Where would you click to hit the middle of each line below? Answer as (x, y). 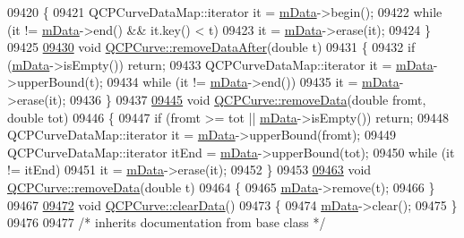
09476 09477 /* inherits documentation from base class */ (167, 222)
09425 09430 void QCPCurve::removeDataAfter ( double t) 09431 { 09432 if (211, 47)
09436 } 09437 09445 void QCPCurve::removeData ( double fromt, (248, 99)
